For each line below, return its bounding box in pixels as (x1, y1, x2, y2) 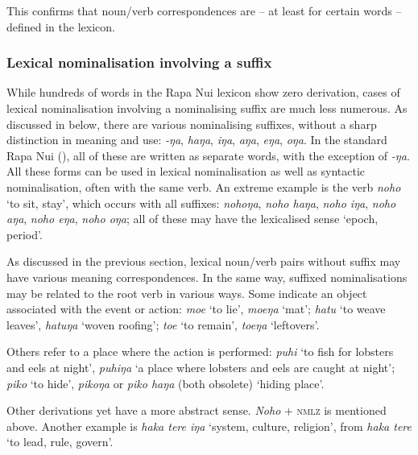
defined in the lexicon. (6, 18, 115, 35)
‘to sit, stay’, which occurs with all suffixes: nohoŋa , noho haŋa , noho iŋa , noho (6, 194, 396, 211)
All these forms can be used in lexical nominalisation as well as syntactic (6, 163, 366, 180)
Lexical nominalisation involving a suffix (6, 52, 272, 72)
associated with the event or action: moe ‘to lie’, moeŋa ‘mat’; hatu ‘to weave (6, 300, 386, 317)
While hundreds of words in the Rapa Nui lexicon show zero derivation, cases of (6, 84, 400, 101)
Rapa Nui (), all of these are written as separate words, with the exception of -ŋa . (6, 147, 410, 163)
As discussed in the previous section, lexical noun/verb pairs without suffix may (6, 253, 401, 270)
